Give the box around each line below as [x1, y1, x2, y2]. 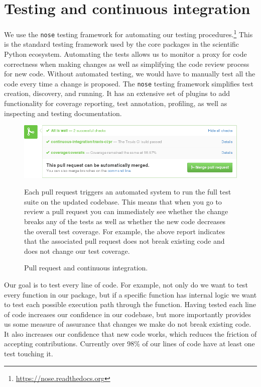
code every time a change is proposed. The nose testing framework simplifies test [4, 78, 254, 88]
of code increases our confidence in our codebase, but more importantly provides [4, 309, 251, 319]
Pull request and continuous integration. [24, 262, 148, 273]
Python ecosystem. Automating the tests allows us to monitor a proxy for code [4, 49, 247, 59]
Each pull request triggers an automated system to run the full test [24, 186, 231, 197]
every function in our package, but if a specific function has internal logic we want [4, 289, 257, 300]
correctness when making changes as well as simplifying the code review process [4, 58, 249, 69]
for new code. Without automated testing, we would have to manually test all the [4, 68, 255, 79]
